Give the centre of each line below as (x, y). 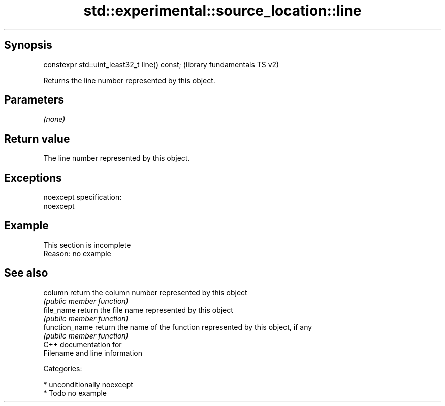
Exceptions (33, 178)
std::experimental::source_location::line (222, 11)
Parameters (34, 100)
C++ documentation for (83, 344)
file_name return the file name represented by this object (138, 310)
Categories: (63, 368)
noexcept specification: (83, 197)
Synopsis (28, 45)
